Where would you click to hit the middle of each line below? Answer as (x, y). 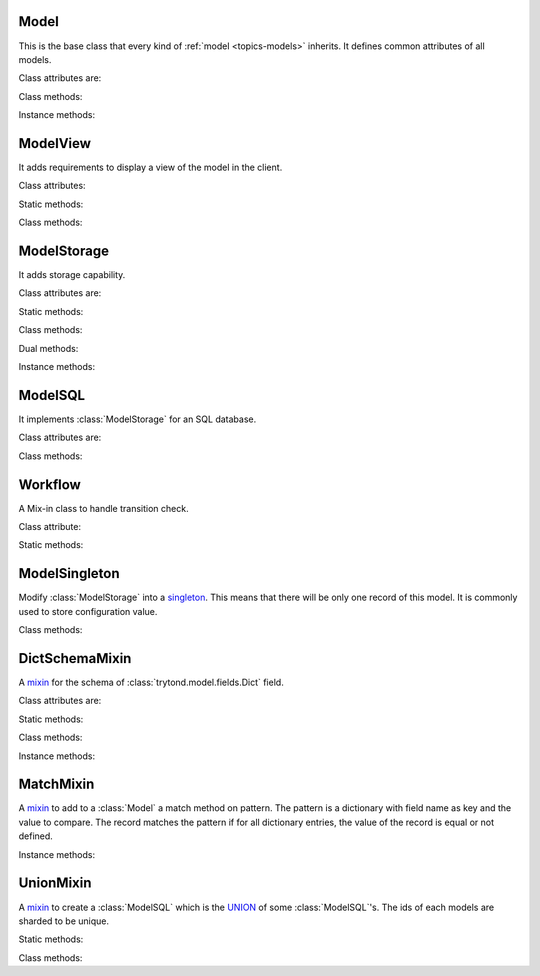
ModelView (55, 143)
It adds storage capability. (72, 275)
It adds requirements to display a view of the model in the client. (150, 167)
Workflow (50, 484)
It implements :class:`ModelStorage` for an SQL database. (137, 419)
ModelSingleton (69, 573)
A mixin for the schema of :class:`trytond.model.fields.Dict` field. (151, 682)
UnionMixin (55, 883)
